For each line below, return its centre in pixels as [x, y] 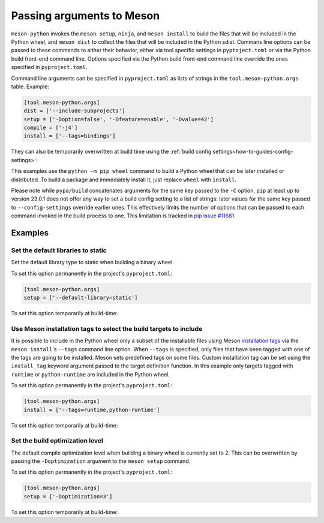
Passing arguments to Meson [85, 16]
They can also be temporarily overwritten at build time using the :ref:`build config [111, 152]
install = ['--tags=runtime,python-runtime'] [92, 410]
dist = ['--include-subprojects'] [74, 111]
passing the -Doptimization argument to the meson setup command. [101, 461]
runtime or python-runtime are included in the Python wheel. [91, 374]
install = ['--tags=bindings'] [70, 136]
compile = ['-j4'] [51, 128]
